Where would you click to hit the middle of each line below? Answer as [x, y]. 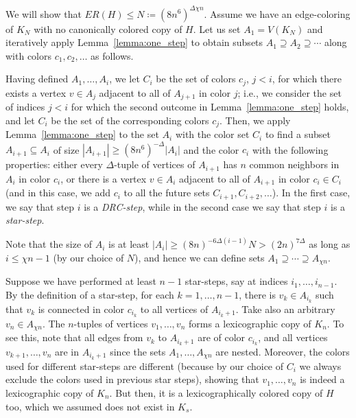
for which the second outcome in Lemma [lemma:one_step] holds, [210, 107]
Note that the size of [49, 244]
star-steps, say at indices [236, 281]
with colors [29, 55]
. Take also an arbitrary [285, 309]
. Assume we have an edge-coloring [277, 13]
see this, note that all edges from [74, 337]
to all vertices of [174, 309]
